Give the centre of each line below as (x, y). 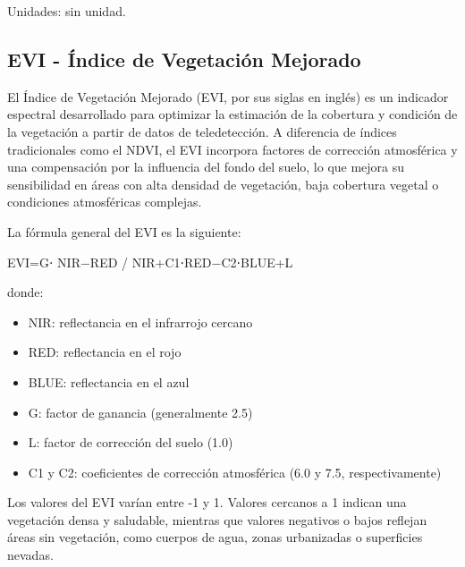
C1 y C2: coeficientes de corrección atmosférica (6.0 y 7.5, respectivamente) (235, 472)
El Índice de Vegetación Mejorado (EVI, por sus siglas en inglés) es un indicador (228, 96)
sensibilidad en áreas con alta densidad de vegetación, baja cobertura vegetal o (223, 184)
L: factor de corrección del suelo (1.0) (131, 442)
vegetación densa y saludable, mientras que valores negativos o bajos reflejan (217, 519)
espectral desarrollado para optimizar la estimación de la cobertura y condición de (232, 114)
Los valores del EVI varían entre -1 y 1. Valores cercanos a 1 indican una (207, 502)
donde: (25, 292)
